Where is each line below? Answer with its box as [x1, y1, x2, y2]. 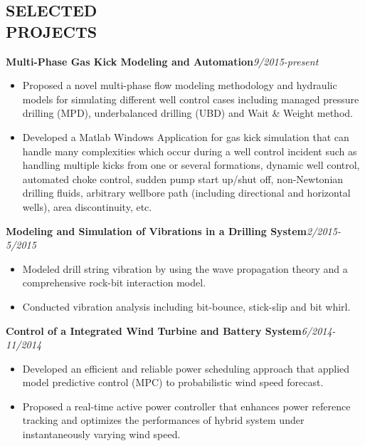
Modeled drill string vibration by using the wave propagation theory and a [22, 261, 348, 276]
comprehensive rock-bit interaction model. [22, 275, 206, 290]
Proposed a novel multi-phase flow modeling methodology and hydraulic [22, 78, 337, 93]
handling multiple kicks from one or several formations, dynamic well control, [22, 157, 360, 172]
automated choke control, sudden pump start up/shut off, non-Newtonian [22, 171, 344, 186]
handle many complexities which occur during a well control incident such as [22, 143, 357, 158]
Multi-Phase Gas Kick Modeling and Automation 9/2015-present [6, 53, 319, 68]
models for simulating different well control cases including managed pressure [22, 91, 359, 106]
